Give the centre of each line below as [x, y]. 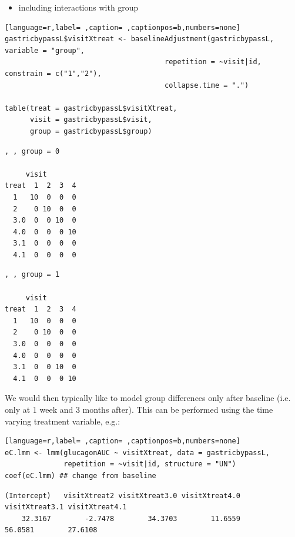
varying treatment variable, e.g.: [63, 421]
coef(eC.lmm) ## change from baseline [81, 475]
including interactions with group [78, 7]
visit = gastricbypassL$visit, [91, 120]
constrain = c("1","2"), [53, 73]
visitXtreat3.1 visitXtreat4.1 [66, 507]
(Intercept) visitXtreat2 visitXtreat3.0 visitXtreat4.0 [123, 495]
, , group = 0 [32, 151]
